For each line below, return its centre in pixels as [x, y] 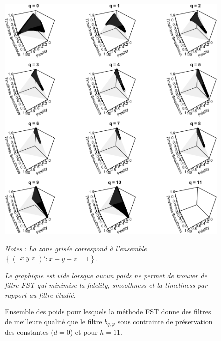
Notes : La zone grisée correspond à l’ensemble [76, 249]
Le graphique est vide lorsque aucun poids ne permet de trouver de [106, 275]
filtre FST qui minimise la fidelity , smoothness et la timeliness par [106, 285]
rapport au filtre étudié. [40, 295]
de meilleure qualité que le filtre [53, 321]
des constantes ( [29, 332]
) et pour [84, 332]
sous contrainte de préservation [165, 321]
